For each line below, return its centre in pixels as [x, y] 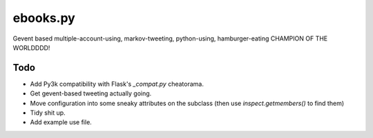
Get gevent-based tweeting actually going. [91, 93]
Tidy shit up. [48, 113]
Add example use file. [61, 122]
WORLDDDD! [31, 47]
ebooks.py [44, 18]
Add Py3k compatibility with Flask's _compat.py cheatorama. [117, 84]
